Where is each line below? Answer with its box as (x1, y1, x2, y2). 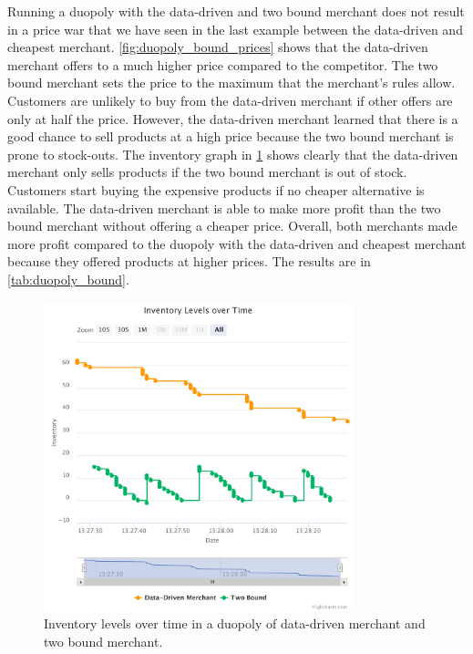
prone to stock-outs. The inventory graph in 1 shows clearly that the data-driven (7, 144, 458, 163)
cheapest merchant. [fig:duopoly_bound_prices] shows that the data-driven (7, 37, 428, 57)
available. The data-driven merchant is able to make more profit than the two (7, 198, 441, 217)
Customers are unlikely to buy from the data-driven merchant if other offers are (7, 90, 453, 109)
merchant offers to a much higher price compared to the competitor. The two (7, 55, 438, 74)
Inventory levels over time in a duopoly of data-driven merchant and (44, 614, 426, 633)
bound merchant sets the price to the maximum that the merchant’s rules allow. (7, 73, 456, 92)
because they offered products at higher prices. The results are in (7, 252, 371, 271)
